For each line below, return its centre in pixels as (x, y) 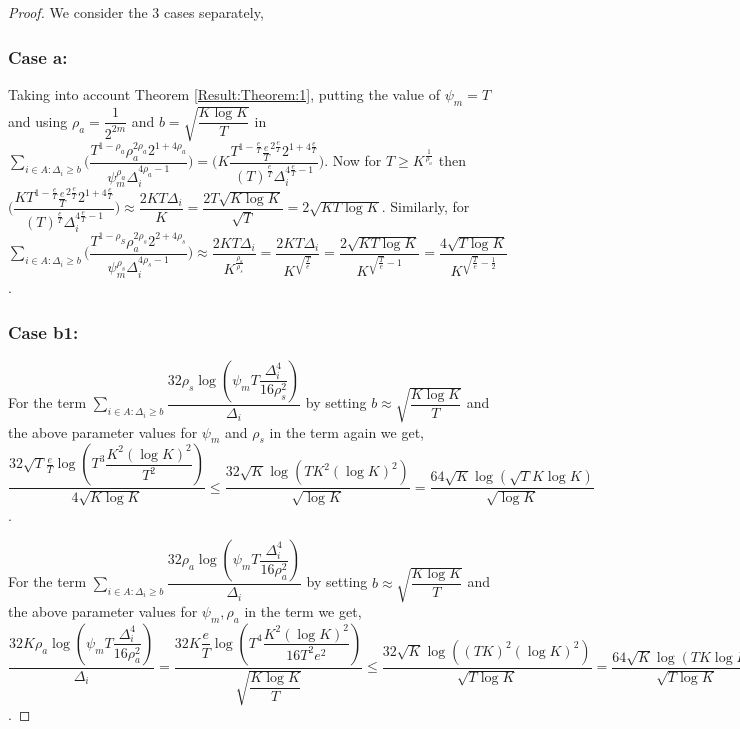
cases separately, (213, 12)
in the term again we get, (346, 431)
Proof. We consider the (78, 12)
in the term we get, (303, 611)
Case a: (38, 56)
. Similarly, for (425, 206)
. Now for (353, 160)
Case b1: (43, 331)
